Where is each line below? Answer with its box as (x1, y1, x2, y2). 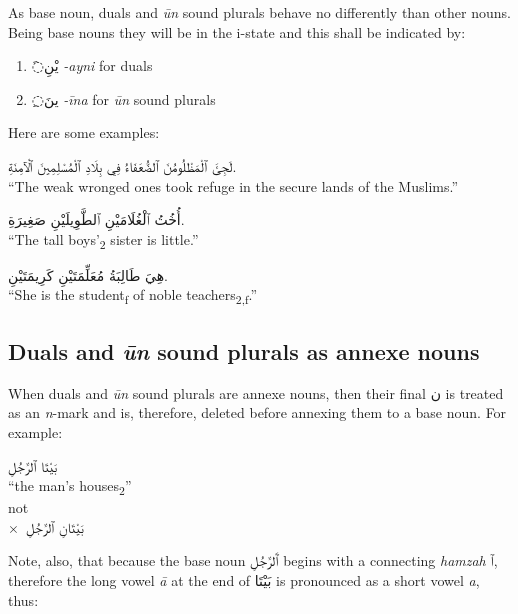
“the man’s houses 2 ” (8, 475, 132, 498)
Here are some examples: (8, 122, 160, 143)
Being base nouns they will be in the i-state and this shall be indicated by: (8, 21, 466, 42)
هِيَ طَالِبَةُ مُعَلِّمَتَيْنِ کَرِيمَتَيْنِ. (8, 264, 168, 285)
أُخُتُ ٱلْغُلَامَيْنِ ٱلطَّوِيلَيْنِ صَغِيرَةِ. (8, 209, 185, 230)
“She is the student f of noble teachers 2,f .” (8, 284, 258, 308)
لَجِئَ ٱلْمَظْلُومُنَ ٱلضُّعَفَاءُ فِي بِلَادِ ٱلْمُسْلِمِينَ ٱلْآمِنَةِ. (8, 155, 237, 176)
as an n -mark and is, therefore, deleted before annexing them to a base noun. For (8, 402, 507, 423)
